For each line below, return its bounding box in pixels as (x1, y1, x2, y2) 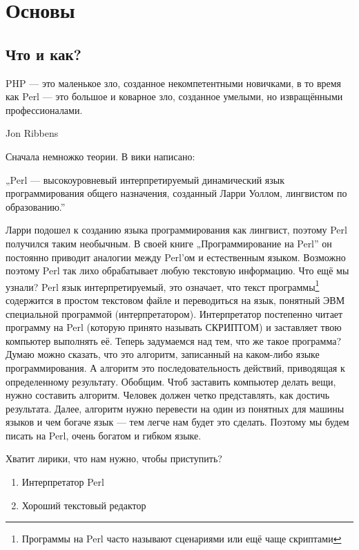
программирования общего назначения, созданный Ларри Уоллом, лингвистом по (6, 186, 347, 200)
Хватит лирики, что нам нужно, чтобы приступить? (6, 451, 222, 466)
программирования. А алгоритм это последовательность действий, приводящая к (6, 360, 345, 374)
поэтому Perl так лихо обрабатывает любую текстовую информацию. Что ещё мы (6, 263, 349, 278)
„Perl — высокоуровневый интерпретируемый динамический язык (6, 172, 284, 187)
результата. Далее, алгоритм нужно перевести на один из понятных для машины (6, 401, 345, 415)
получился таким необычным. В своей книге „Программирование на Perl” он (6, 236, 332, 250)
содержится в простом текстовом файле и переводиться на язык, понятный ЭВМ (6, 292, 345, 307)
